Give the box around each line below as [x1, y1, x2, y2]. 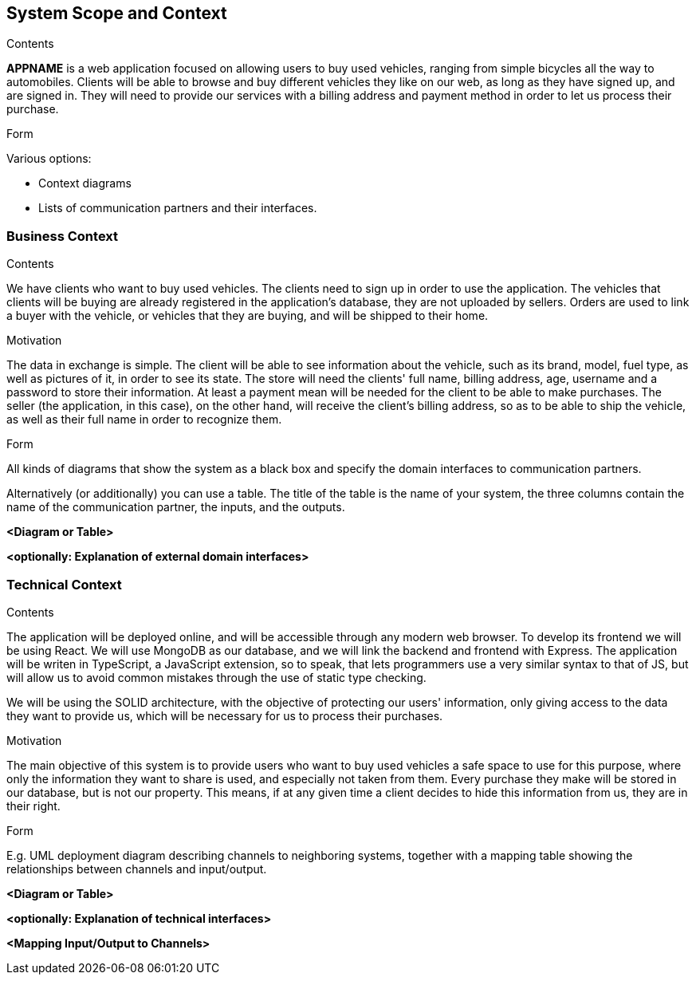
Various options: [6, 152, 92, 166]
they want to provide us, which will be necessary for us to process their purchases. [6, 708, 443, 723]
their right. [6, 798, 61, 813]
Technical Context [6, 576, 122, 593]
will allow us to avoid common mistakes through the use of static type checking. [6, 670, 427, 684]
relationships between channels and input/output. [6, 861, 267, 876]
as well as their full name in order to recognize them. [6, 412, 282, 427]
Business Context [6, 227, 119, 244]
